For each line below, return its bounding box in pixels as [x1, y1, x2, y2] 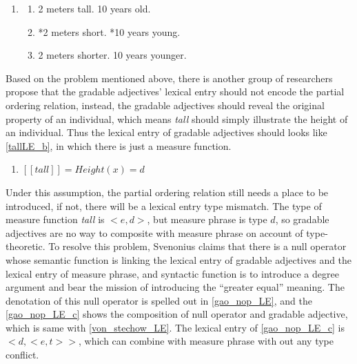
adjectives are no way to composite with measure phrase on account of [6, 225, 303, 240]
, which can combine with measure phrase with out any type [78, 334, 334, 348]
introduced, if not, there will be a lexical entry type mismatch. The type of [6, 198, 322, 213]
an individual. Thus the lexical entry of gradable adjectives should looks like [6, 125, 327, 140]
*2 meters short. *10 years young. [38, 24, 181, 39]
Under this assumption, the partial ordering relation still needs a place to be [6, 184, 329, 199]
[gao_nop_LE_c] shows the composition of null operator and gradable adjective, [6, 307, 348, 321]
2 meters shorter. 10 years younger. [38, 48, 187, 62]
